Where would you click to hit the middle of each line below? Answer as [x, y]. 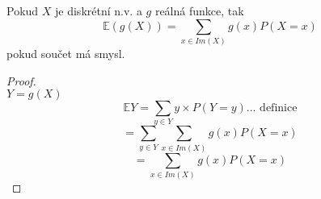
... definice [272, 108]
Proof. [21, 80]
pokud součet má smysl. [66, 53]
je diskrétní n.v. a [99, 10]
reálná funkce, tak [199, 10]
